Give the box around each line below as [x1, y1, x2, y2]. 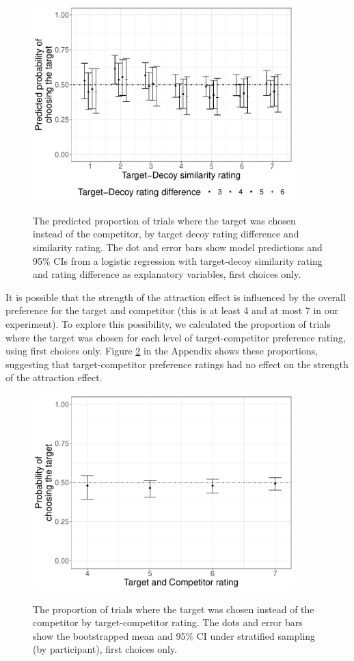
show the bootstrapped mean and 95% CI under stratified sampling [33, 628, 316, 643]
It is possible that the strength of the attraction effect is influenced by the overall [5, 289, 346, 304]
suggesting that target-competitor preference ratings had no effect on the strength [5, 357, 349, 371]
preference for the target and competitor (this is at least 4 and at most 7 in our [5, 303, 339, 317]
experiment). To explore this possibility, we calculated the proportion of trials [5, 316, 331, 330]
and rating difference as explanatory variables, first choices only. [33, 267, 301, 281]
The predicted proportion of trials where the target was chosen [33, 213, 296, 227]
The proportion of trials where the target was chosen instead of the [33, 601, 314, 616]
